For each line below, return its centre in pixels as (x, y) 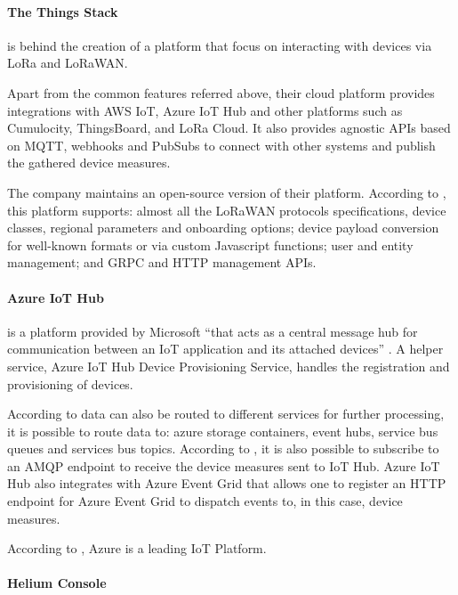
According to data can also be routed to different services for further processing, (226, 414)
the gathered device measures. (89, 163)
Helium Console (57, 583)
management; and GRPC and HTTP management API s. (162, 262)
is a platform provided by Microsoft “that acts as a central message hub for (213, 331)
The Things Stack (63, 11)
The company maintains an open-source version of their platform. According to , (227, 192)
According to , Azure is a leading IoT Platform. (137, 548)
